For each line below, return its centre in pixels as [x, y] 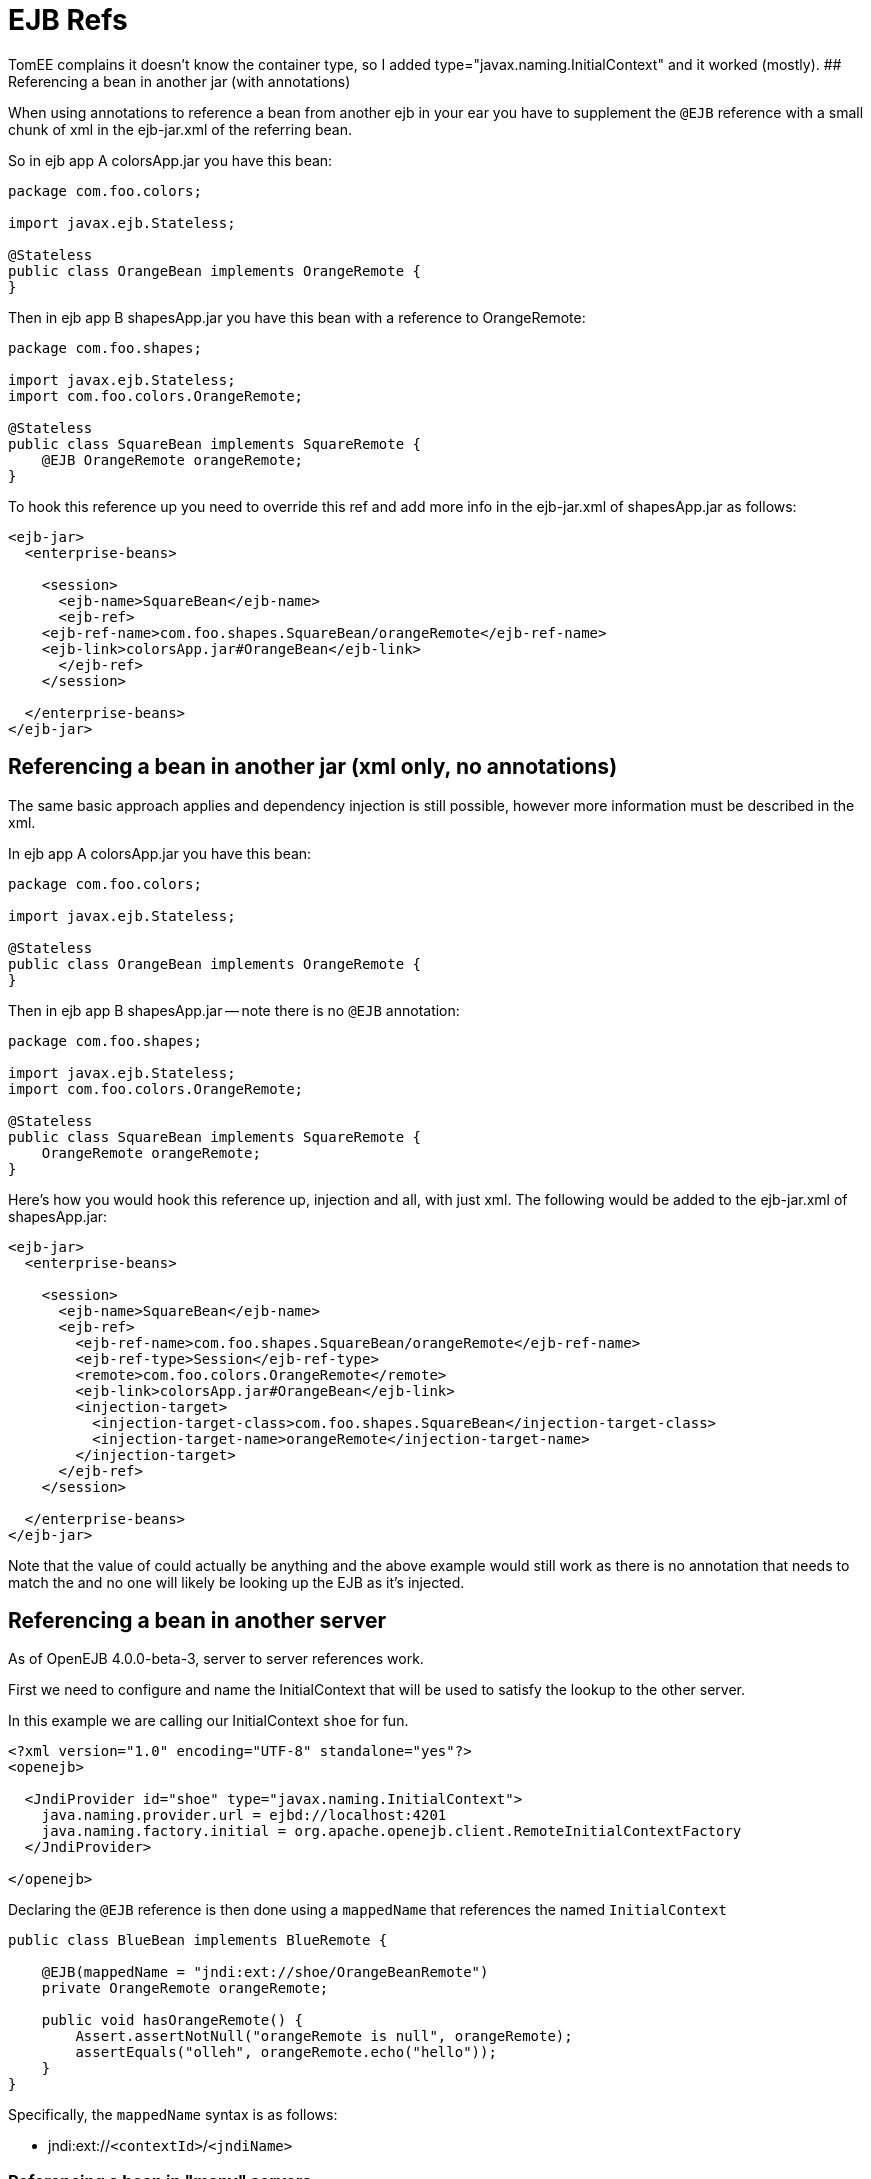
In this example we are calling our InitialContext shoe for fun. [208, 1721]
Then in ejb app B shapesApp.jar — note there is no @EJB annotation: [234, 1010]
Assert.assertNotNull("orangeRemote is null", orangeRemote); [324, 2036]
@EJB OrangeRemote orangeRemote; [172, 459]
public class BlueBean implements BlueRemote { [198, 1940]
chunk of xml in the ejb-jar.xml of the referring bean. [180, 129]
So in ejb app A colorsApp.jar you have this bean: [170, 160]
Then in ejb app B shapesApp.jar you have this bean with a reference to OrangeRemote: [297, 317]
